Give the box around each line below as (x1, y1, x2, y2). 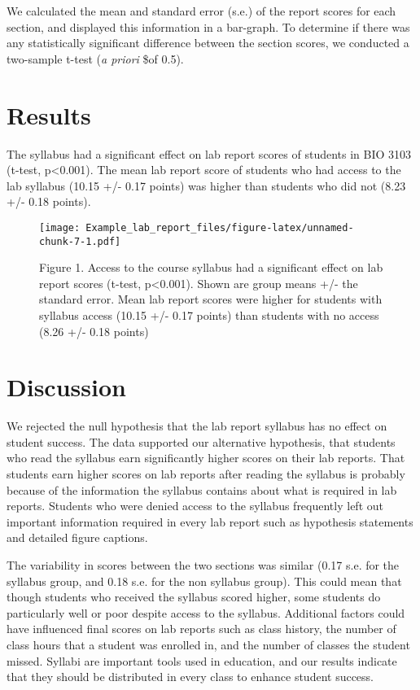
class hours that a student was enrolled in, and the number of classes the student (7, 636, 410, 653)
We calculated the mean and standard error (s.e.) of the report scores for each (7, 2, 396, 19)
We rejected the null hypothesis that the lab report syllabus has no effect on (7, 417, 387, 435)
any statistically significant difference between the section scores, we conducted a (7, 34, 409, 51)
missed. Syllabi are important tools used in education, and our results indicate (7, 652, 397, 669)
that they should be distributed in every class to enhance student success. (7, 668, 374, 685)
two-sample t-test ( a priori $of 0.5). (7, 50, 184, 67)
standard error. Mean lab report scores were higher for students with (39, 290, 383, 308)
